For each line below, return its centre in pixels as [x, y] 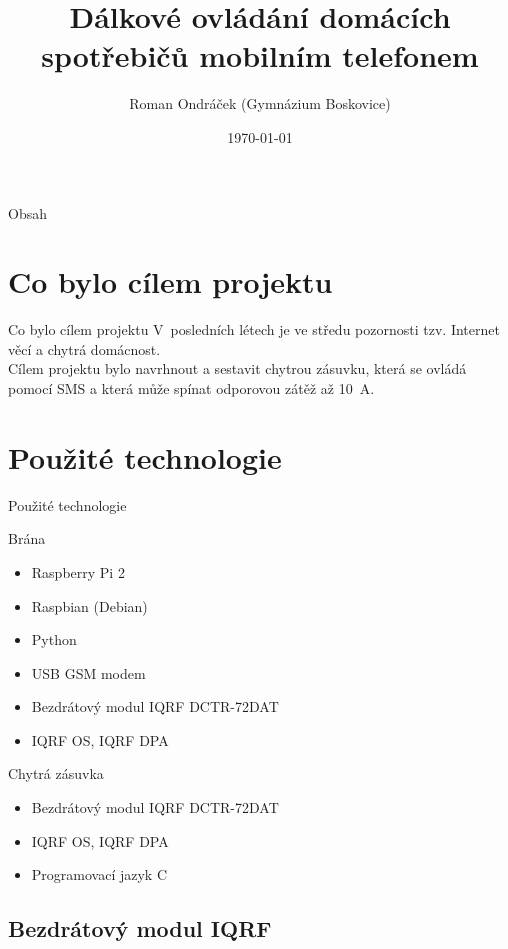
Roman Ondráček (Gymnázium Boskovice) [260, 103]
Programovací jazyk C [99, 874]
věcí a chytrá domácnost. [84, 348]
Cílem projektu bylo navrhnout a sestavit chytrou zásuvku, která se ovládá [237, 368]
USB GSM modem [88, 672]
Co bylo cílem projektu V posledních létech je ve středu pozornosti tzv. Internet [254, 329]
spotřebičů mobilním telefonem [260, 55]
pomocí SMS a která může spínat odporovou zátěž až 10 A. [191, 388]
